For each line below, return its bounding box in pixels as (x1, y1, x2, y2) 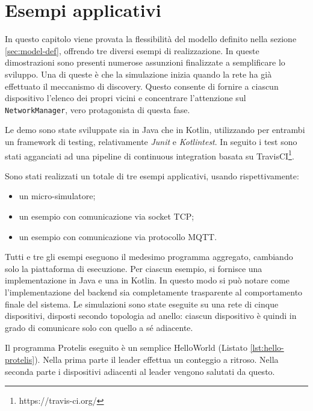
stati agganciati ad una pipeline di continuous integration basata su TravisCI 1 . (5, 147, 294, 162)
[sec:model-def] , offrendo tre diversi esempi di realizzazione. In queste (5, 44, 259, 57)
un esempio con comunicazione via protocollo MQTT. (19, 230, 217, 243)
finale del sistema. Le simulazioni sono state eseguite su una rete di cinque (5, 297, 279, 310)
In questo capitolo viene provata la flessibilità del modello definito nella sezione (5, 32, 297, 45)
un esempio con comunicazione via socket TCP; (19, 209, 194, 222)
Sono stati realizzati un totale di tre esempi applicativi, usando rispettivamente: (5, 169, 299, 182)
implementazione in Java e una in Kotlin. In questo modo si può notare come (5, 274, 290, 286)
